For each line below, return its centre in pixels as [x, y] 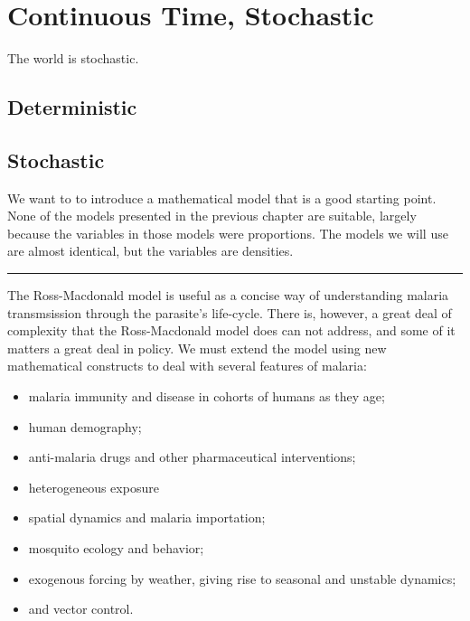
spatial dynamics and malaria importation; [147, 517]
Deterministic [72, 107]
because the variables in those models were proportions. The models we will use [228, 233]
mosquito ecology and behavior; [116, 548]
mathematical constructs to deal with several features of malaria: [187, 366]
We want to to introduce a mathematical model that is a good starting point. [222, 198]
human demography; [85, 426]
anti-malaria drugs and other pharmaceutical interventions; [192, 457]
